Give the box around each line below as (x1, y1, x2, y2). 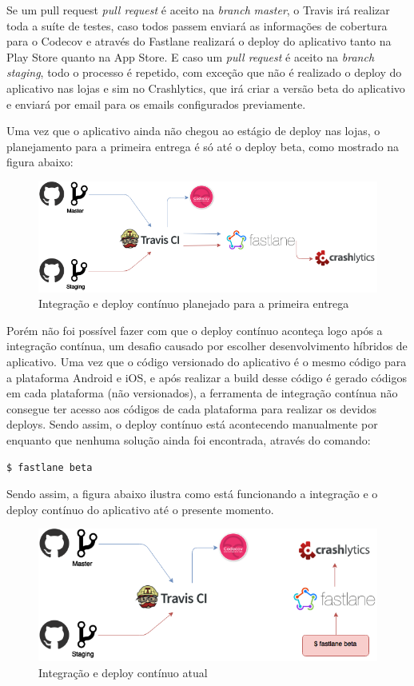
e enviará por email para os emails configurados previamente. (6, 95, 306, 112)
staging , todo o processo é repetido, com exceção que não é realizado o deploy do (6, 64, 402, 81)
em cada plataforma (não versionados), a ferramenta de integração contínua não (6, 385, 398, 401)
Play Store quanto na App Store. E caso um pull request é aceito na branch (6, 48, 375, 65)
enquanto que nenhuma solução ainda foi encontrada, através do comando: (6, 431, 371, 448)
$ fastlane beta (6, 461, 93, 473)
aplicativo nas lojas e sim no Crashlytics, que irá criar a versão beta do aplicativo (6, 79, 405, 96)
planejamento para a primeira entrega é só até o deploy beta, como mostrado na (6, 138, 400, 154)
